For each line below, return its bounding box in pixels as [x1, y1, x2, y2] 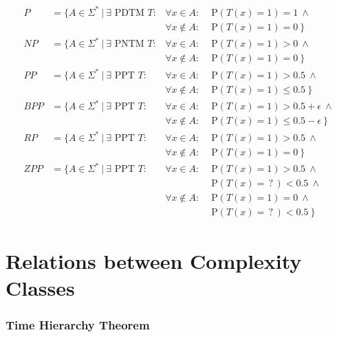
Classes [6, 273, 75, 301]
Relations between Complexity [6, 246, 302, 274]
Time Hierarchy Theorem [6, 316, 150, 333]
